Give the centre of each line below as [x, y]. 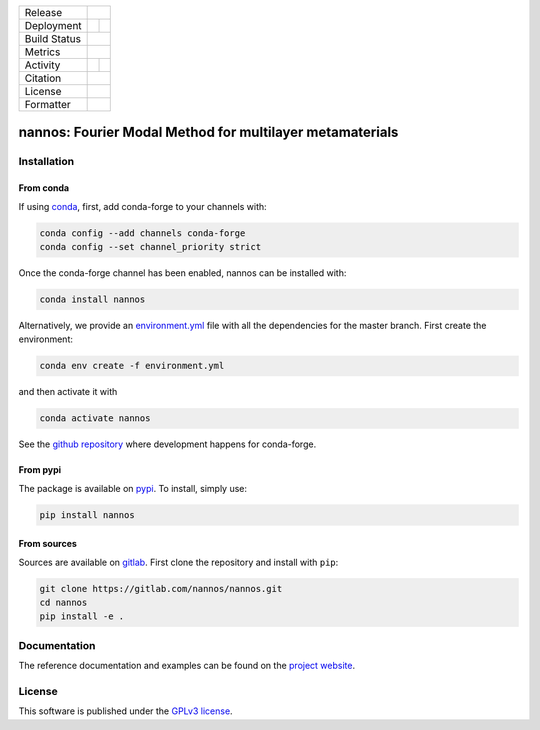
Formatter [48, 104]
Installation [46, 162]
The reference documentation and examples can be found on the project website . [186, 666]
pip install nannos [87, 514]
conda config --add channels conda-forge [142, 233]
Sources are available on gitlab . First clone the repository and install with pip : [178, 562]
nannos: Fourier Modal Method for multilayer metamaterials [208, 132]
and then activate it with [68, 392]
